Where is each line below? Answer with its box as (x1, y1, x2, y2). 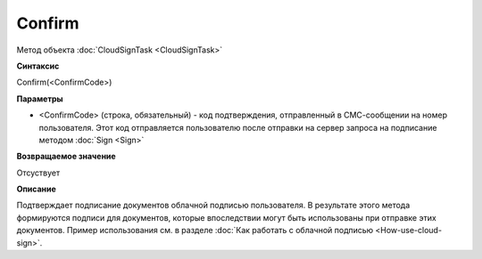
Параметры (16, 93, 63, 104)
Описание (16, 183, 57, 195)
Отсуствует (16, 167, 61, 178)
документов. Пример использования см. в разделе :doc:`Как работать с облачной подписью (16, 225, 374, 236)
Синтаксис (16, 61, 60, 71)
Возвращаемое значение (16, 151, 116, 162)
